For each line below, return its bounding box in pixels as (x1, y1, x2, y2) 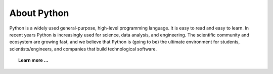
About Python (9, 7, 69, 18)
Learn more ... (18, 57, 49, 63)
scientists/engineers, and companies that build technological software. (9, 45, 157, 52)
